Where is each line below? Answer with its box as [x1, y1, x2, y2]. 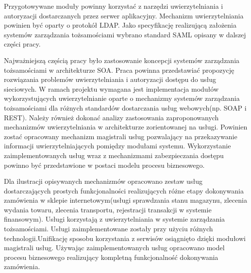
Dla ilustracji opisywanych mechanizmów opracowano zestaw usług [4, 176, 202, 186]
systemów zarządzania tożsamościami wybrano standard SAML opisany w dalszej [4, 29, 246, 39]
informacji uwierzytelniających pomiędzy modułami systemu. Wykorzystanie [4, 141, 231, 151]
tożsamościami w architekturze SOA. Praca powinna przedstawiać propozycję [4, 64, 234, 75]
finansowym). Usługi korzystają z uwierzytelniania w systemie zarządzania [4, 214, 225, 224]
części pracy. [4, 39, 41, 49]
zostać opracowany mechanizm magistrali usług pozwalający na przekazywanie [4, 131, 237, 141]
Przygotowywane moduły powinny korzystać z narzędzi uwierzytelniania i [4, 1, 223, 11]
